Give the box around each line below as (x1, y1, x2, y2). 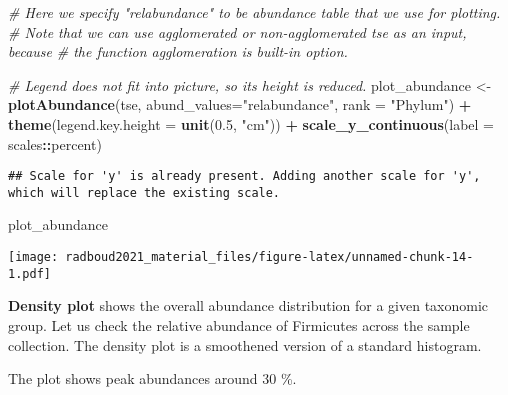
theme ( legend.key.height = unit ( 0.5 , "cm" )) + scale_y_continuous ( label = (8, 113, 494, 134)
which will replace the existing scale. (8, 185, 281, 200)
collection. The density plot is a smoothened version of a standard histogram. (8, 334, 482, 355)
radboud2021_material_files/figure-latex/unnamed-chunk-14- (65, 250, 474, 265)
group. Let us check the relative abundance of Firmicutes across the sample (8, 314, 470, 335)
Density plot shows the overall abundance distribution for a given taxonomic (8, 295, 489, 316)
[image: (8, 250, 59, 265)
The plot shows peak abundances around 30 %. (8, 368, 297, 389)
